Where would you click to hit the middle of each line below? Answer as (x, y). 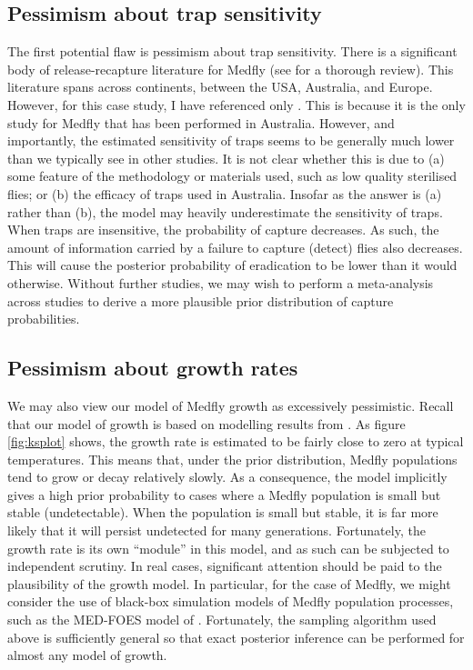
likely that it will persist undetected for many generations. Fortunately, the (216, 530)
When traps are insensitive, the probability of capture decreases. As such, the (223, 230)
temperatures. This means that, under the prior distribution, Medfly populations (232, 459)
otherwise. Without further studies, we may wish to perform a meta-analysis (221, 282)
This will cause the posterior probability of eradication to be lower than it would (232, 265)
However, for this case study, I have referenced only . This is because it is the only (236, 104)
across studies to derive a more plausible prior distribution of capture (201, 300)
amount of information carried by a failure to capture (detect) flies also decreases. (235, 247)
